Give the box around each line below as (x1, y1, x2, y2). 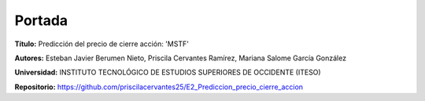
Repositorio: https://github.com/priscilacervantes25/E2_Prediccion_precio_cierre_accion (14, 82, 303, 92)
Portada (14, 12, 68, 29)
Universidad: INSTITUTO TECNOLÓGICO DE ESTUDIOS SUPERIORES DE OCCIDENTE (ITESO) (14, 67, 322, 78)
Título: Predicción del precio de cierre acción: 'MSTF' (14, 39, 189, 49)
